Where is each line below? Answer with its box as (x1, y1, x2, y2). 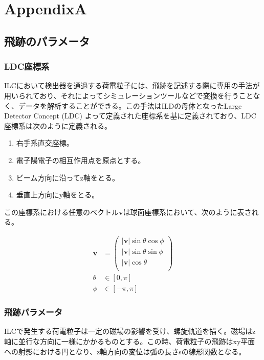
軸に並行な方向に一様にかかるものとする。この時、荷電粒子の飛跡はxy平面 (4, 336, 255, 346)
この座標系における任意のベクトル (4, 206, 119, 217)
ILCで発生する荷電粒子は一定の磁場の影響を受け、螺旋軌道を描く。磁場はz (4, 326, 256, 336)
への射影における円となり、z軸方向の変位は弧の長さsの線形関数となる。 (4, 346, 246, 356)
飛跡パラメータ (4, 306, 63, 318)
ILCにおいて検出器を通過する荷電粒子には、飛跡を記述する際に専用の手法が (4, 80, 260, 91)
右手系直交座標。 (16, 137, 74, 148)
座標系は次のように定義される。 (4, 120, 112, 131)
